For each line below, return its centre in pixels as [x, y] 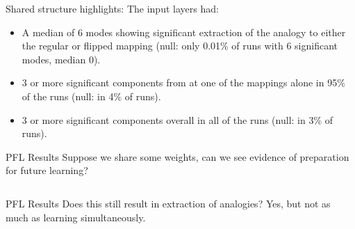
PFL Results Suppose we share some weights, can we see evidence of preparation [177, 156]
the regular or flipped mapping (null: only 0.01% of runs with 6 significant [180, 46]
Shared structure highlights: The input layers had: [112, 8]
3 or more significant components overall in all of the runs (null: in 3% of [177, 119]
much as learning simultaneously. [76, 217]
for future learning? [47, 170]
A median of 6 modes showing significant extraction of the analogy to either [184, 32]
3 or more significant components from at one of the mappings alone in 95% [183, 82]
